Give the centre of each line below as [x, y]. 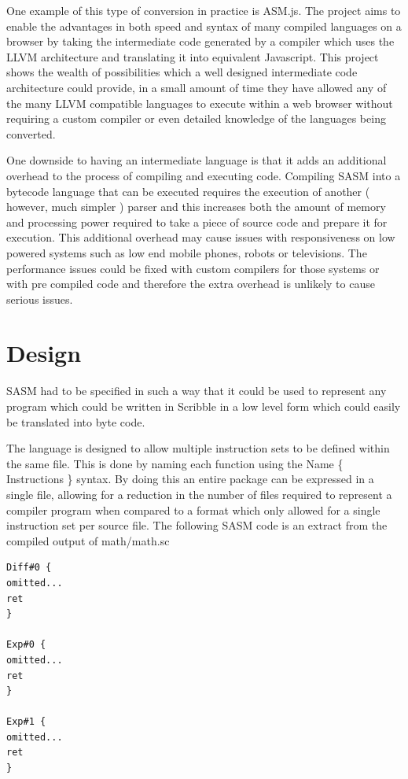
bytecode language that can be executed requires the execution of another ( [188, 191]
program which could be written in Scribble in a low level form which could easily [204, 406]
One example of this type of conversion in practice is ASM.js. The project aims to [204, 10]
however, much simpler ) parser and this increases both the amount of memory [196, 207]
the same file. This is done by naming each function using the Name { [175, 463]
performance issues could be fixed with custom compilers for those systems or [193, 268]
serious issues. [40, 299]
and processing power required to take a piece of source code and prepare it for [197, 222]
